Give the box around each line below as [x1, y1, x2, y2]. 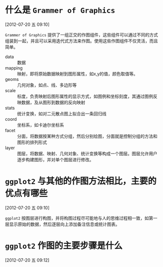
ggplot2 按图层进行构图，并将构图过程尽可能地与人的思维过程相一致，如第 [5, 215, 154, 221]
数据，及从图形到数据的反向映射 [21, 99, 85, 105]
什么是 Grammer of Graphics [5, 4, 115, 16]
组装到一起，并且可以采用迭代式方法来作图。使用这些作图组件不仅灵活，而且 [5, 38, 158, 44]
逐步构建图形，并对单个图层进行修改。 [17, 156, 94, 162]
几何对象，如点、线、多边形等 [17, 82, 77, 88]
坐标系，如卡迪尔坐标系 [17, 122, 64, 128]
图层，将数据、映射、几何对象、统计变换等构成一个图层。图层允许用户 [17, 151, 158, 156]
